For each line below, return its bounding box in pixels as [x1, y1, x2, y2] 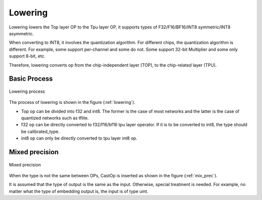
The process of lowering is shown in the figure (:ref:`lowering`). [9, 100, 135, 105]
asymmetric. [9, 30, 34, 36]
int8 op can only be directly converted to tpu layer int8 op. [21, 135, 138, 141]
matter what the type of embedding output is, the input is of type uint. [9, 188, 148, 194]
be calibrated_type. [21, 129, 60, 134]
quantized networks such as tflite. [21, 115, 89, 121]
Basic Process [9, 75, 53, 83]
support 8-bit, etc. [9, 53, 46, 59]
